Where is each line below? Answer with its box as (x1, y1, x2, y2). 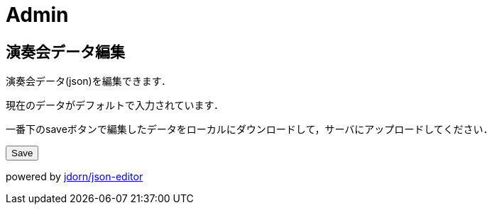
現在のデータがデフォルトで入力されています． (6, 99, 224, 112)
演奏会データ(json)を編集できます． (6, 75, 172, 88)
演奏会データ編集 (6, 42, 125, 61)
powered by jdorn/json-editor (6, 170, 143, 183)
